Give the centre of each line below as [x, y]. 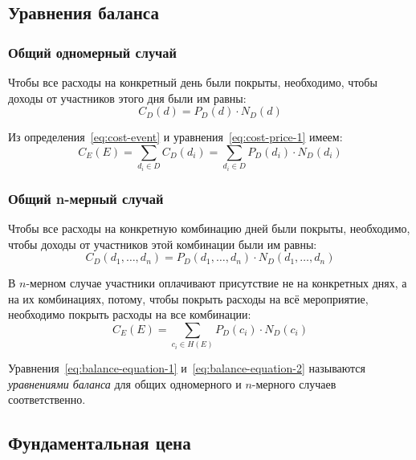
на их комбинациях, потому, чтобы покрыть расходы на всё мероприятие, [188, 298]
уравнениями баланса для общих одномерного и [125, 383]
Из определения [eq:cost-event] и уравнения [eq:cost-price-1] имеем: [175, 137]
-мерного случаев [294, 383]
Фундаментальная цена [100, 443]
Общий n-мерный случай [86, 198]
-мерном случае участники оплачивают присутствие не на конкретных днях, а [216, 283]
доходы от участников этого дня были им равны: [127, 98]
